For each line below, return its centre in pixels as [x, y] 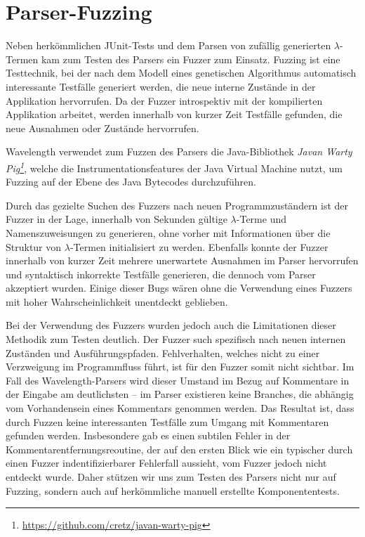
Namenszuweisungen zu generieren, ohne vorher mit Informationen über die [168, 232]
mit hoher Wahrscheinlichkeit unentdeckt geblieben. [117, 301]
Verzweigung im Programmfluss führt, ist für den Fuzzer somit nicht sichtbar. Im [180, 367]
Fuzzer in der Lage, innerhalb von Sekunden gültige [117, 219]
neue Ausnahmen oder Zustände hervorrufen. [102, 128]
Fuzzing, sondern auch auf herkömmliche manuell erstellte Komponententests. [173, 490]
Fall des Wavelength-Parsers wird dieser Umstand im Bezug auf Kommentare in [178, 380]
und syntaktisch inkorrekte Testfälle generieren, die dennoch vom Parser [161, 274]
